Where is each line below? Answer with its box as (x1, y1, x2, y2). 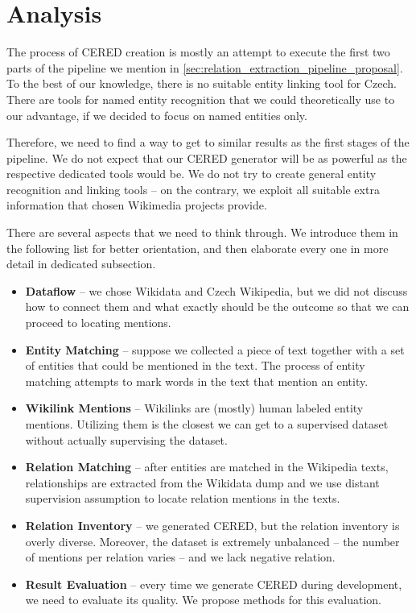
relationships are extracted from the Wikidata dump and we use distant (25, 474, 380, 491)
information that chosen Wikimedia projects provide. (6, 197, 267, 213)
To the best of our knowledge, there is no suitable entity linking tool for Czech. (6, 75, 397, 92)
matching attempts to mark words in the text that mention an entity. (25, 372, 369, 389)
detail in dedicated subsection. (6, 255, 156, 272)
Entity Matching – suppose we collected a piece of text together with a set (25, 341, 405, 358)
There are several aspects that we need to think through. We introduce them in (6, 224, 398, 241)
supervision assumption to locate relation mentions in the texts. (25, 490, 340, 507)
